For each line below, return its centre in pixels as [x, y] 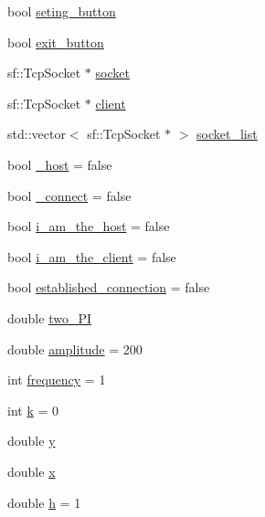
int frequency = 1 [57, 380]
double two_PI [49, 317]
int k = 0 [33, 410]
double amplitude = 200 [75, 348]
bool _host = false [60, 164]
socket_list [227, 134]
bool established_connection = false [109, 287]
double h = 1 [44, 502]
